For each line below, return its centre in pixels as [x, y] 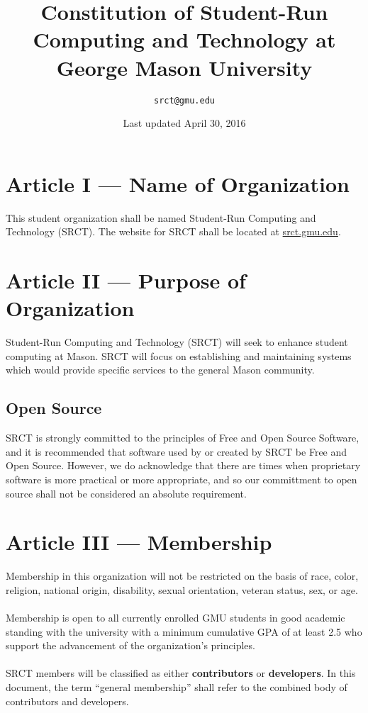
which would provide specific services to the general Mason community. [160, 370]
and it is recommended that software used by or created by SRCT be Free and [177, 451]
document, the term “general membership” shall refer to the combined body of [177, 687]
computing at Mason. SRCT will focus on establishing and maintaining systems [179, 355]
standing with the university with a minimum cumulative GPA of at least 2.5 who [184, 631]
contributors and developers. [67, 701]
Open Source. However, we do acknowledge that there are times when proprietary [183, 465]
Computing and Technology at [184, 39]
